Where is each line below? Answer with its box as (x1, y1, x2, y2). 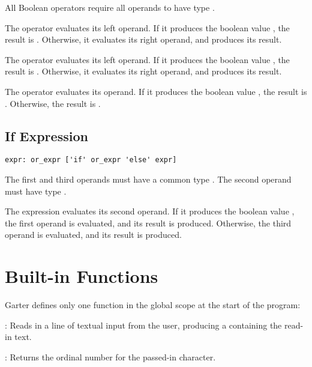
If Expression (5, 126, 88, 145)
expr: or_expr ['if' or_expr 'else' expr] (5, 156, 177, 165)
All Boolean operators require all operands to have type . (5, 1, 215, 13)
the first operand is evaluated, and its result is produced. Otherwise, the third (5, 216, 292, 229)
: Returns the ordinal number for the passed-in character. (5, 350, 216, 363)
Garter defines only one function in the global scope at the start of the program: (5, 299, 301, 311)
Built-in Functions (5, 264, 158, 288)
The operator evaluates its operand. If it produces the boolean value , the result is (5, 85, 307, 97)
